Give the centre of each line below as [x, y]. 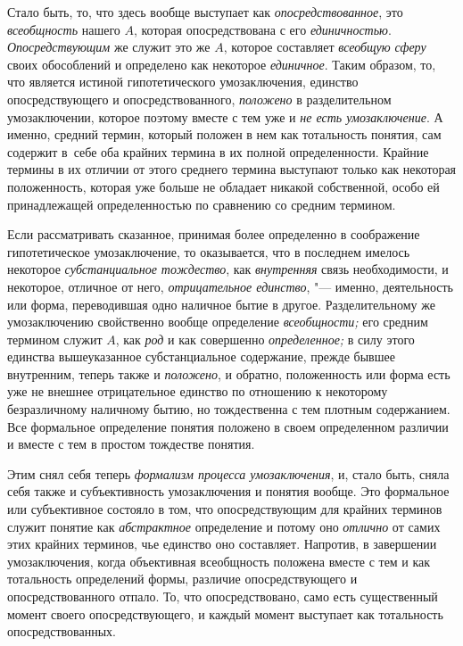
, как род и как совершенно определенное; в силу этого [265, 339]
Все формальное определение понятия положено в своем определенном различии [228, 426]
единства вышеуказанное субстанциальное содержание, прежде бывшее [201, 356]
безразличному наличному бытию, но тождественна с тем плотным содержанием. [229, 409]
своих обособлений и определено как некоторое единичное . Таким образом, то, [222, 64]
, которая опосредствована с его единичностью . [262, 29]
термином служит [55, 339]
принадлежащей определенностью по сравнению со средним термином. [202, 204]
